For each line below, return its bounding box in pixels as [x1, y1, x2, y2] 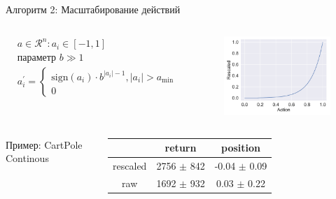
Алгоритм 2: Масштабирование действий [6, 2, 181, 16]
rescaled [113, 159, 147, 173]
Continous [6, 151, 49, 165]
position [220, 140, 260, 155]
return [164, 140, 197, 155]
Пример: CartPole [6, 137, 83, 152]
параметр [17, 53, 57, 64]
